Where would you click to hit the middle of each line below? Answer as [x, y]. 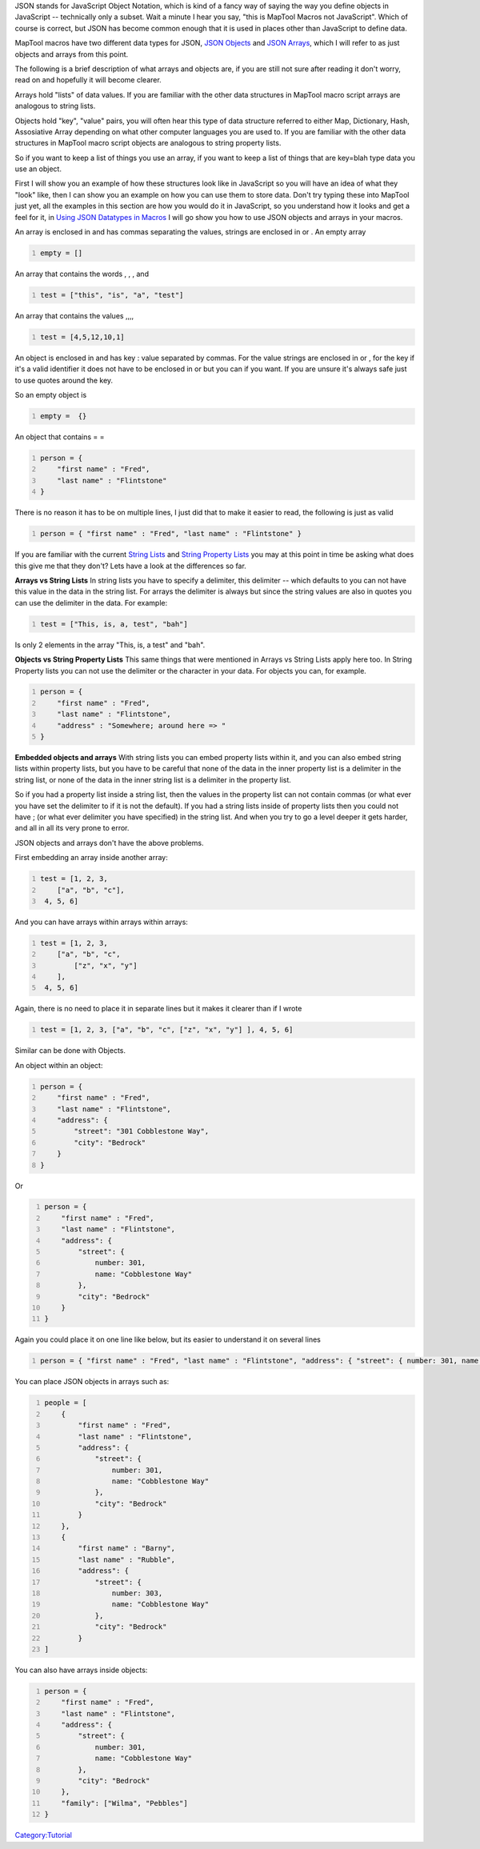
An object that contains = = [60, 437]
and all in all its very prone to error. [72, 828]
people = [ [66, 1403]
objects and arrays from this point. [72, 54]
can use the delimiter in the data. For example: [91, 602]
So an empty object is [51, 395]
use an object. [38, 169]
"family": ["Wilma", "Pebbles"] [124, 1803]
